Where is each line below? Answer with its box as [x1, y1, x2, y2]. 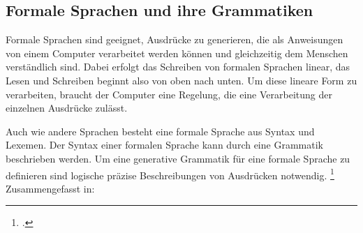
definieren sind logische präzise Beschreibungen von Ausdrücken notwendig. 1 [6, 165, 334, 182]
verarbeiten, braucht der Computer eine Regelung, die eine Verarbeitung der [6, 87, 332, 101]
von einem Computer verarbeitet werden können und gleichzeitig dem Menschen [6, 45, 348, 60]
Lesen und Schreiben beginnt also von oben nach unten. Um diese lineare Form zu [6, 73, 357, 87]
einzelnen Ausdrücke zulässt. [6, 100, 128, 115]
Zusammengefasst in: [6, 181, 95, 195]
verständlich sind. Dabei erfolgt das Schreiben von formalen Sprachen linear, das [6, 59, 350, 74]
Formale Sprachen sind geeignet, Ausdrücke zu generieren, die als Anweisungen [6, 32, 343, 47]
